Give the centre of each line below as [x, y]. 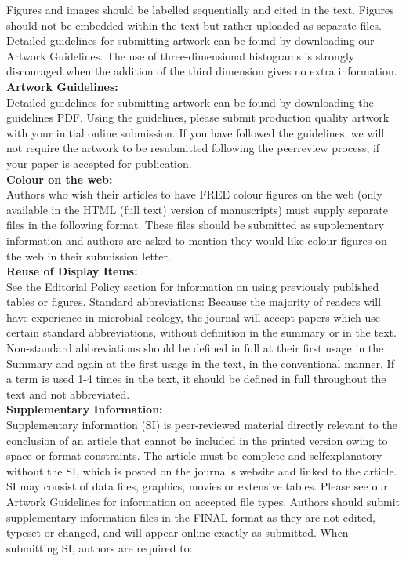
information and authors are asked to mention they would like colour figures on [197, 240]
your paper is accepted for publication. [99, 163]
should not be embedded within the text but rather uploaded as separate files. [194, 25]
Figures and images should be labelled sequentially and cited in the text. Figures [200, 9]
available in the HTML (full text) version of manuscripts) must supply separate [197, 209]
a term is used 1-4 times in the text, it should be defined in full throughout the [196, 379]
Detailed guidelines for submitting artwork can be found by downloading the [190, 102]
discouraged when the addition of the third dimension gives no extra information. [202, 71]
